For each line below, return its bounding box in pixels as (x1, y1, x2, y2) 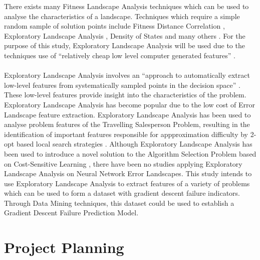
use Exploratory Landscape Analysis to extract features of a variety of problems (4, 178, 250, 188)
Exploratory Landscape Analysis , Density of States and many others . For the (4, 30, 245, 41)
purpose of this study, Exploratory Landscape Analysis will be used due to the (4, 40, 245, 51)
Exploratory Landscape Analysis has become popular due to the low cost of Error (4, 99, 255, 109)
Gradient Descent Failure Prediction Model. (4, 207, 139, 218)
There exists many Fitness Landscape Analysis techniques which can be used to (4, 1, 249, 11)
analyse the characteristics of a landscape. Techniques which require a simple (4, 11, 240, 21)
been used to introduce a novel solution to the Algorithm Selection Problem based (4, 148, 256, 159)
